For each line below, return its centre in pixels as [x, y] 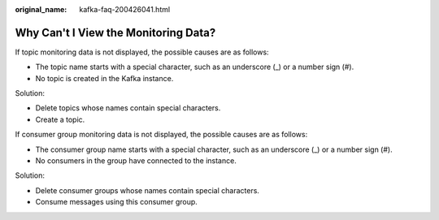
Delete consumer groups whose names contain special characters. [148, 190]
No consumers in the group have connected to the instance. [136, 161]
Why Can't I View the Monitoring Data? [115, 32]
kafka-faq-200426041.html [125, 9]
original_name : [41, 9]
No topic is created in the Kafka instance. [104, 78]
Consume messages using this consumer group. [117, 202]
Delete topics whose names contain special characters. [128, 108]
